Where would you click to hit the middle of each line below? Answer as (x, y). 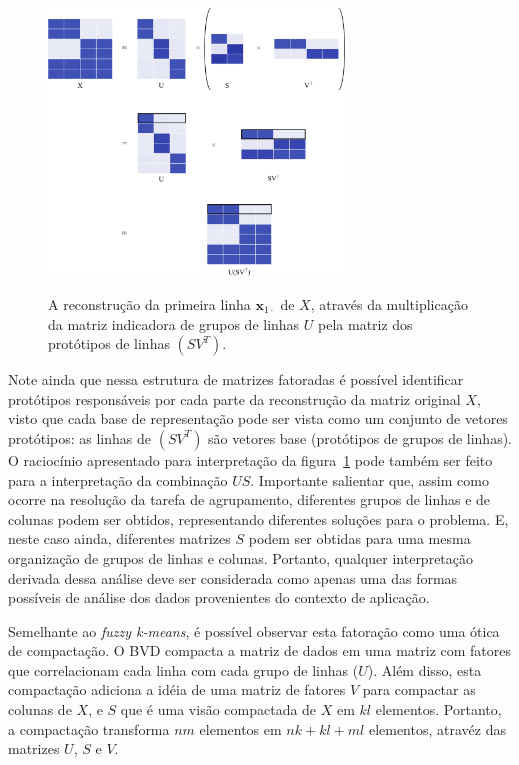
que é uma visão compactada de (218, 709)
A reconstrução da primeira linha (149, 303)
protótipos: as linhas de (80, 437)
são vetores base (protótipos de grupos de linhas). (360, 437)
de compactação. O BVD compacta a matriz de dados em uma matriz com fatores (260, 650)
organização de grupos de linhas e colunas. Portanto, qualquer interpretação (241, 557)
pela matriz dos (365, 323)
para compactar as (419, 689)
